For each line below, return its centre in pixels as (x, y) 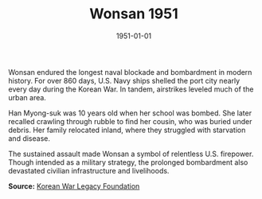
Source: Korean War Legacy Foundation (74, 186)
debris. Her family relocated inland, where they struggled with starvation (127, 130)
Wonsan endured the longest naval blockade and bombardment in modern (130, 72)
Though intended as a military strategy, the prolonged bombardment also (128, 162)
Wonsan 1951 (133, 14)
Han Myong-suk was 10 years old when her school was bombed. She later (130, 113)
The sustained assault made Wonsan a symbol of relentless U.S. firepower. (131, 154)
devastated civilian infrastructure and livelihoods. (89, 170)
